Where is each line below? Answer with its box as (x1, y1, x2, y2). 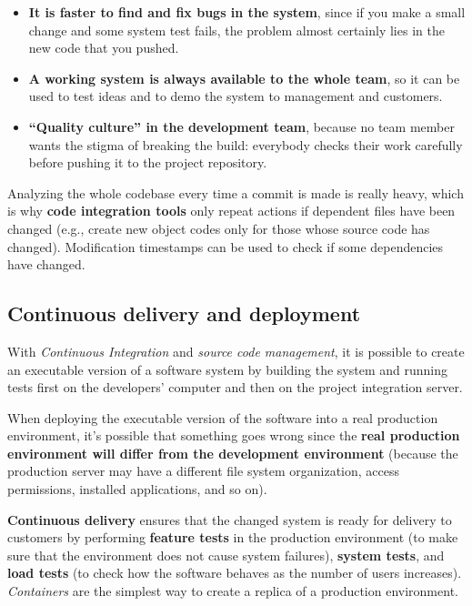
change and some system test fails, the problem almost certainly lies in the (28, 20, 445, 39)
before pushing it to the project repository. (28, 153, 267, 172)
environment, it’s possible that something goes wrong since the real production (7, 426, 460, 445)
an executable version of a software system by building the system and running (7, 359, 447, 379)
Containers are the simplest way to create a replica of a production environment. (7, 581, 458, 601)
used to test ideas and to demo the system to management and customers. (28, 86, 443, 106)
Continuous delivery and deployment (7, 299, 361, 328)
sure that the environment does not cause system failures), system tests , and (7, 545, 445, 564)
